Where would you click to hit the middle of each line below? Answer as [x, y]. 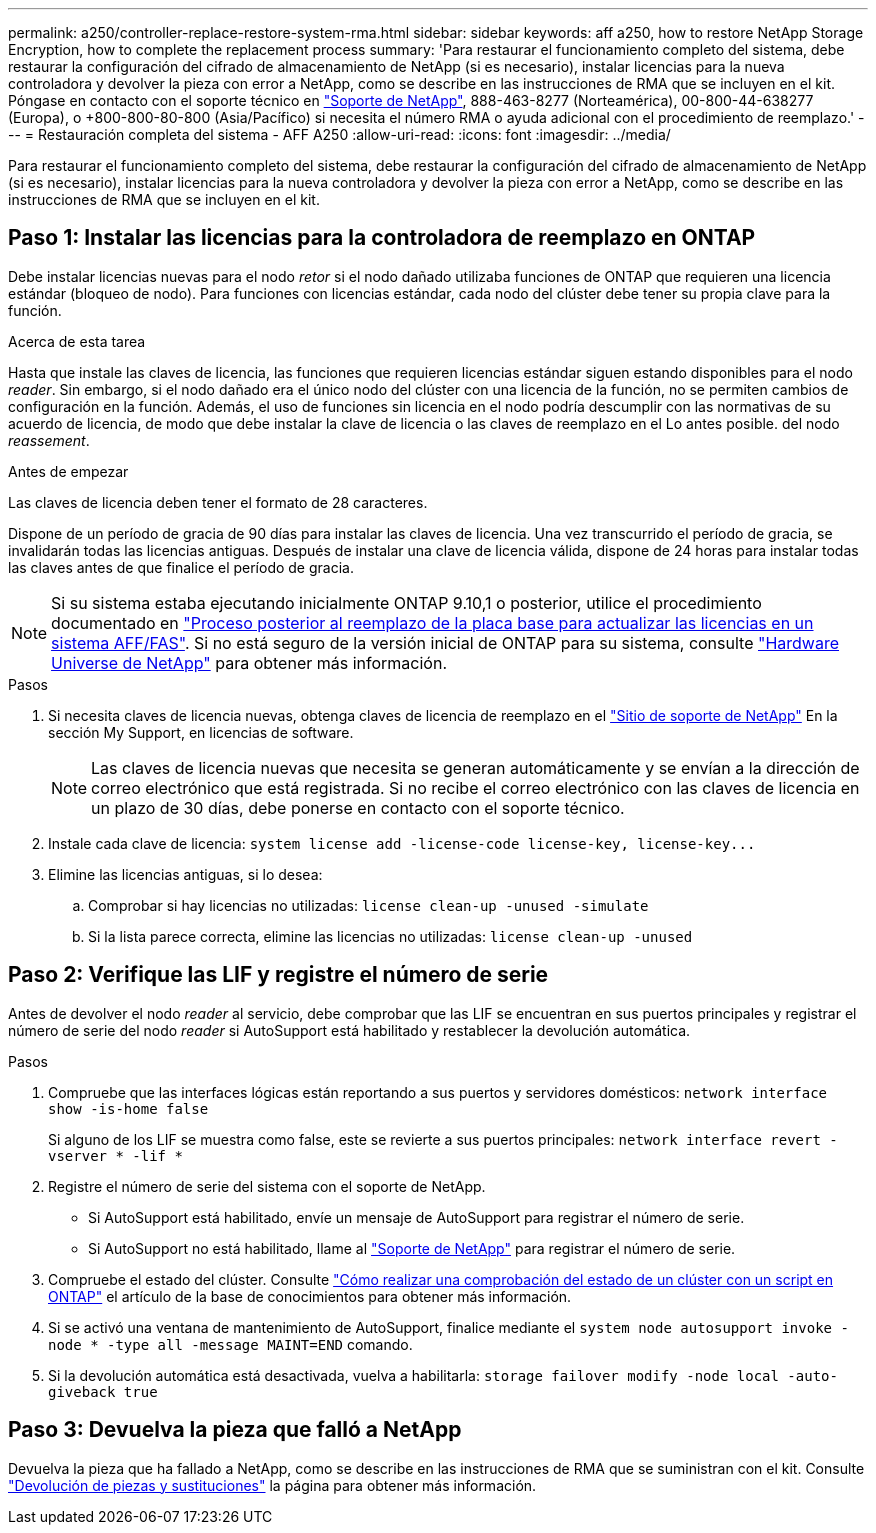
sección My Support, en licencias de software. [201, 732]
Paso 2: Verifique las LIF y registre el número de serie [278, 975]
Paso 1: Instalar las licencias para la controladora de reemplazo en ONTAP [382, 238]
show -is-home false [128, 1108]
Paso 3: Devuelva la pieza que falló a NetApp [235, 1430]
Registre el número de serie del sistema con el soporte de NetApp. [267, 1186]
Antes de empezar [68, 471]
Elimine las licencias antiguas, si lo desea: [185, 874]
